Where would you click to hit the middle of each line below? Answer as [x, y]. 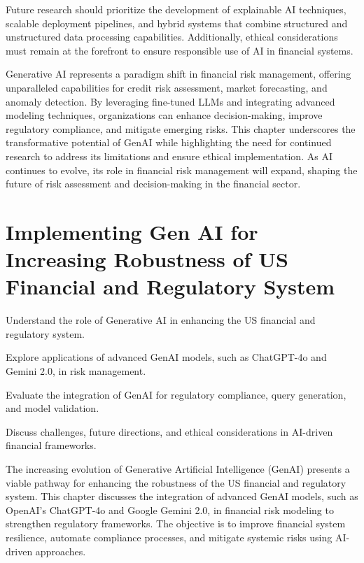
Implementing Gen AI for [132, 231]
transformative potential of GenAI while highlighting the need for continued [169, 142]
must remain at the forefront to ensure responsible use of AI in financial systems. [180, 50]
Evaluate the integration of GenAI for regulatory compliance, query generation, [176, 394]
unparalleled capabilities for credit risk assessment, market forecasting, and [167, 87]
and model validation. [52, 408]
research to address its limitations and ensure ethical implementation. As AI [169, 156]
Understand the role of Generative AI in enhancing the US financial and [161, 320]
